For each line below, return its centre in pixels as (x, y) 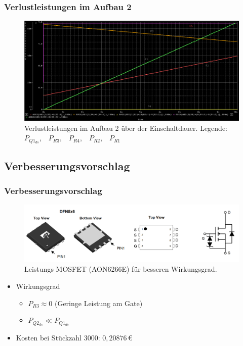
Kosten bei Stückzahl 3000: (58, 337)
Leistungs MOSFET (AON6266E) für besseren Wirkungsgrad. (121, 269)
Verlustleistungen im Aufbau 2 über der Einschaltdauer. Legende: (126, 128)
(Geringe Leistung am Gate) (98, 303)
